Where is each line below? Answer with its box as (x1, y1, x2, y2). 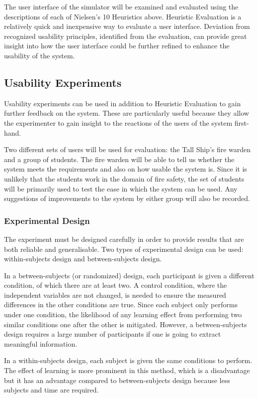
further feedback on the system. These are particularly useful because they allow (4, 108, 249, 118)
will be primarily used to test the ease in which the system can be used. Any (4, 183, 238, 194)
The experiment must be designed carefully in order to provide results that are (4, 233, 244, 244)
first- (234, 117, 249, 128)
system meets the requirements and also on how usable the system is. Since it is (4, 164, 247, 174)
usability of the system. (4, 50, 75, 60)
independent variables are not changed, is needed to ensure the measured (4, 289, 226, 300)
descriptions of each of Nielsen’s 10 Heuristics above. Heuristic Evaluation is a (4, 11, 242, 21)
